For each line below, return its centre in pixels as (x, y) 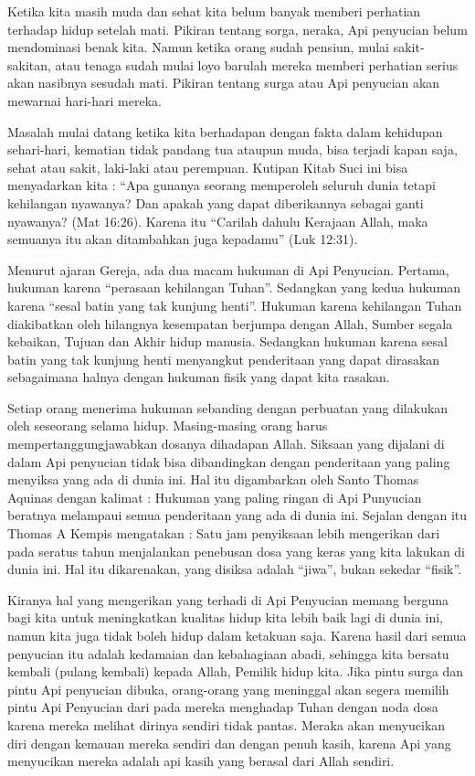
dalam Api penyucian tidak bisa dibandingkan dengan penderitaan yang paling (229, 461)
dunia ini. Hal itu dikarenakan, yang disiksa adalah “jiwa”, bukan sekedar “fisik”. (235, 569)
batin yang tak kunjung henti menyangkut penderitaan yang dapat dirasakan (224, 359)
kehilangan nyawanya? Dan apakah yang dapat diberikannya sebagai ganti (216, 202)
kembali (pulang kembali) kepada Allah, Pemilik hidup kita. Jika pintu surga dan (236, 671)
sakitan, (29, 64)
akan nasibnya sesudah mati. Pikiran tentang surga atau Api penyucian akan (224, 83)
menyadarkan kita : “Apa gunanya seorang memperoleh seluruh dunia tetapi (222, 185)
